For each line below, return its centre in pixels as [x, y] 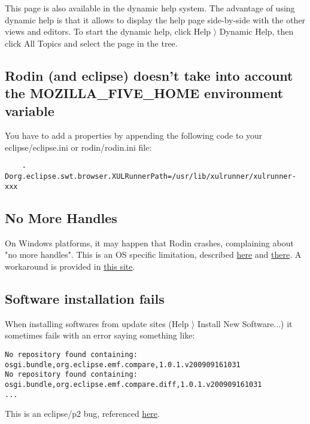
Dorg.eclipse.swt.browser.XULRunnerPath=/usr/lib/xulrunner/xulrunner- [151, 177]
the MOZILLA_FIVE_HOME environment [144, 93]
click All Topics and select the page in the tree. [91, 43]
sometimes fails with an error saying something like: [100, 335]
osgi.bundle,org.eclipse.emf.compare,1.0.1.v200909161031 [123, 364]
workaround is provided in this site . [70, 266]
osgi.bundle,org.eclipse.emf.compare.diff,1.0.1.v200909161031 [133, 384]
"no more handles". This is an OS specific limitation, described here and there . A [153, 254]
